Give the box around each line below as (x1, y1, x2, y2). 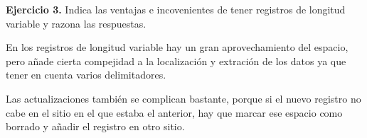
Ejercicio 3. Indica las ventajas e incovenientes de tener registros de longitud (6, 2, 346, 16)
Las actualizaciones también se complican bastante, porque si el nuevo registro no (6, 91, 361, 105)
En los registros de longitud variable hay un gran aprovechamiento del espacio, (6, 40, 349, 54)
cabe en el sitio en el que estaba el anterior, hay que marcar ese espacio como (6, 105, 343, 120)
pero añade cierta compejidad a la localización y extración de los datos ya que (6, 53, 346, 68)
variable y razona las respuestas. (6, 16, 147, 30)
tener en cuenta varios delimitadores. (6, 67, 166, 82)
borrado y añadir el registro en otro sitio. (6, 119, 185, 134)
